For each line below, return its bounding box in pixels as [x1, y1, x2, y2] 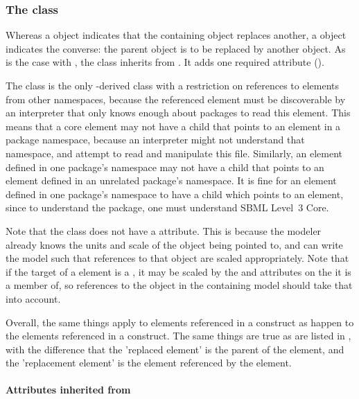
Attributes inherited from [6, 382, 131, 397]
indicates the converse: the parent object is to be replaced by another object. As [6, 41, 346, 55]
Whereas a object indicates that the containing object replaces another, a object [6, 28, 347, 42]
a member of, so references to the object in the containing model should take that [6, 278, 353, 292]
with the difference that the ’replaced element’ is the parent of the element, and [6, 342, 344, 356]
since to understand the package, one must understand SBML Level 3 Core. [6, 200, 329, 215]
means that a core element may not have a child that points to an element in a [6, 118, 341, 133]
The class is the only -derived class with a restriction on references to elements [6, 78, 339, 92]
